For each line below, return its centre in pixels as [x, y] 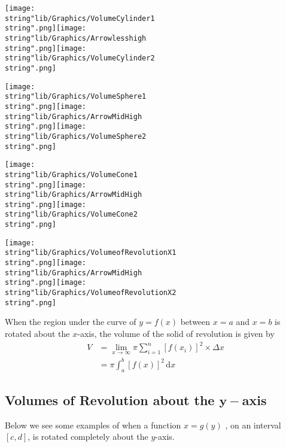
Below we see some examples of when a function [93, 425]
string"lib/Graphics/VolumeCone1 [71, 174]
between [195, 322]
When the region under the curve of [71, 322]
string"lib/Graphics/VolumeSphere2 [76, 136]
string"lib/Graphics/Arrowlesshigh [76, 38]
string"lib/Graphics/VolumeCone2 [71, 215]
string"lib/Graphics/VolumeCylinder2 [80, 58]
